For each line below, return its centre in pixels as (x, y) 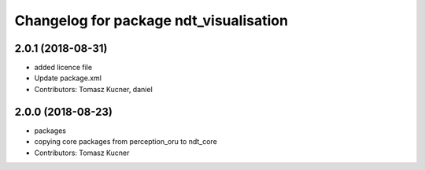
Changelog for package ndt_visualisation (152, 20)
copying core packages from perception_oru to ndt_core (126, 142)
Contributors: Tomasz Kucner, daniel (93, 89)
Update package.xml (68, 78)
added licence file (63, 68)
